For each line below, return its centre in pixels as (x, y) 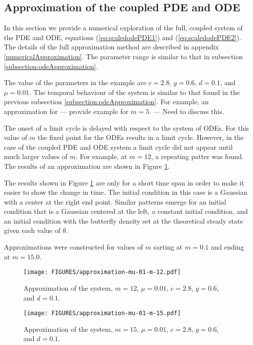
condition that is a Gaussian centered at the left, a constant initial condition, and (126, 211)
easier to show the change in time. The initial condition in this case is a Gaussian (126, 192)
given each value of (32, 230)
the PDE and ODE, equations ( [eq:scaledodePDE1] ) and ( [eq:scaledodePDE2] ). (123, 37)
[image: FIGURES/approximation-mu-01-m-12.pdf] (102, 272)
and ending (227, 247)
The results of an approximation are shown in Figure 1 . (87, 166)
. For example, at (101, 156)
